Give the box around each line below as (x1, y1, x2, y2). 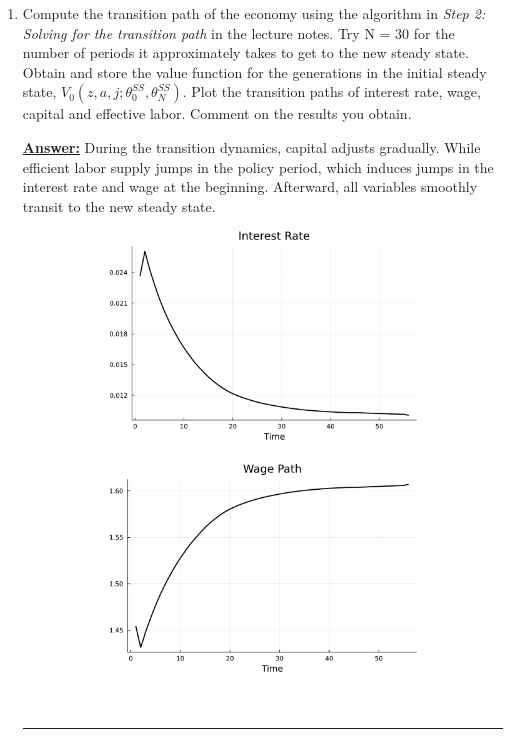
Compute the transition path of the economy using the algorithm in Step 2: (22, 3, 486, 23)
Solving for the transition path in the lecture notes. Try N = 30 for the (22, 22, 455, 43)
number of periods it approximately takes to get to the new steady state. (22, 42, 469, 63)
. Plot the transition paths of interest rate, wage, (182, 81, 481, 102)
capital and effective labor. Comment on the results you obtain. (22, 103, 412, 124)
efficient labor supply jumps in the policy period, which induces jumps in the (22, 156, 494, 177)
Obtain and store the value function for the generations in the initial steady (22, 61, 487, 82)
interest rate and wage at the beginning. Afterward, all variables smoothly (22, 176, 478, 197)
